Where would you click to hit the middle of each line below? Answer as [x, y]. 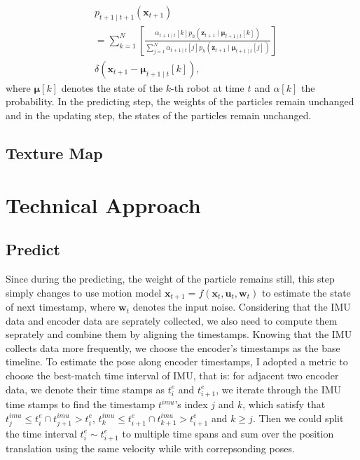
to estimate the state [306, 292]
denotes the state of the [112, 87]
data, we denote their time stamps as [85, 389]
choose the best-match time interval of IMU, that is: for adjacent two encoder [172, 376]
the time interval [41, 433]
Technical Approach [103, 204]
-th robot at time [208, 87]
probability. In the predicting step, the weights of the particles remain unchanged [180, 101]
